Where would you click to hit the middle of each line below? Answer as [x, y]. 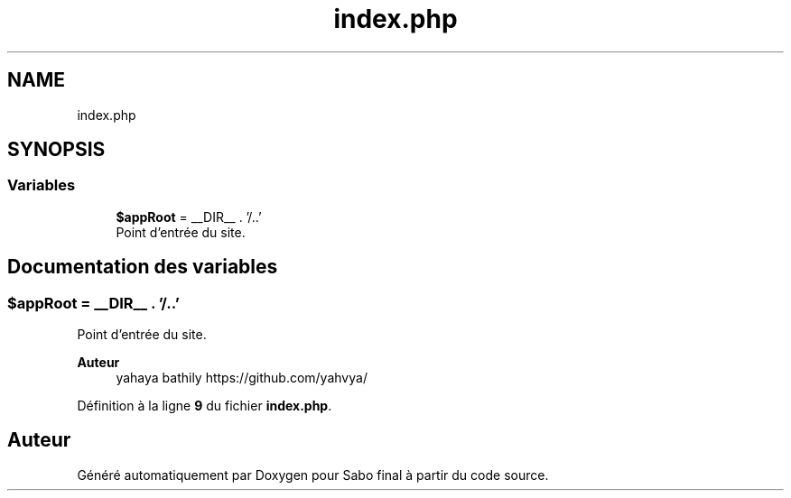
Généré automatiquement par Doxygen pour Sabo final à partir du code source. [313, 475]
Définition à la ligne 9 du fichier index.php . [205, 406]
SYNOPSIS [56, 150]
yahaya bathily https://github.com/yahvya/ [242, 378]
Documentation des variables [143, 267]
